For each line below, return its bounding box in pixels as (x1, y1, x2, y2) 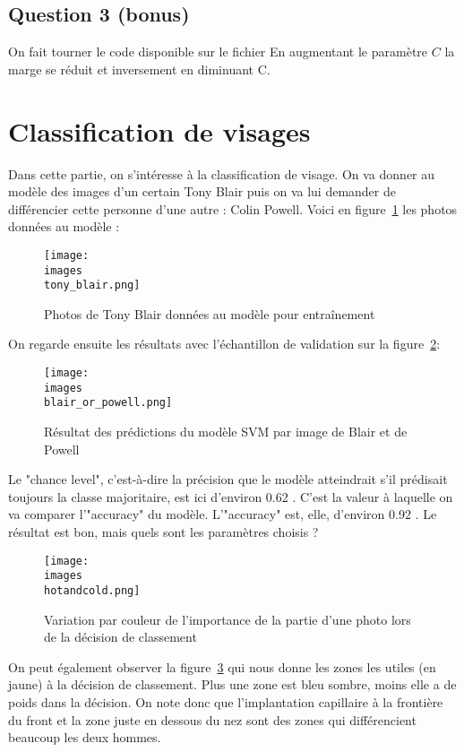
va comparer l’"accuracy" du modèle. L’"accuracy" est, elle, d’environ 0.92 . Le (8, 505, 437, 523)
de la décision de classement (44, 627, 197, 646)
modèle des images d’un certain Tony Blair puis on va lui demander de (8, 182, 396, 201)
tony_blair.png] (44, 279, 141, 292)
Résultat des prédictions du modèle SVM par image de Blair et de (44, 422, 408, 441)
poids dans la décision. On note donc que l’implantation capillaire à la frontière (8, 692, 443, 711)
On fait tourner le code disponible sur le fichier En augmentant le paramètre (8, 42, 428, 61)
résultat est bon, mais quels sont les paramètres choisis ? (8, 522, 319, 540)
